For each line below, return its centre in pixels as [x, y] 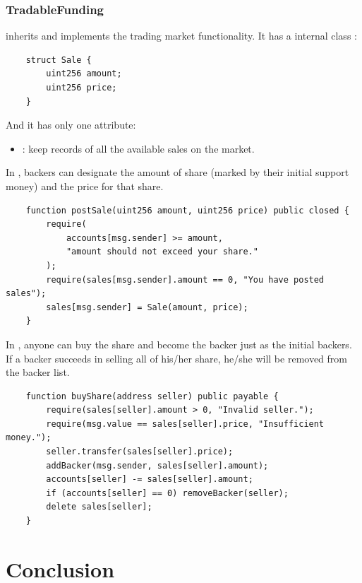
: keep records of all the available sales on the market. [138, 148]
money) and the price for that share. [85, 185]
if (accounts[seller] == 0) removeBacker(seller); [167, 493]
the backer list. [38, 372]
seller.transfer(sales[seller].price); [140, 452]
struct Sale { [59, 60]
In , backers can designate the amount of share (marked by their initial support [177, 172]
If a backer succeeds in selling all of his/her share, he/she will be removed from [176, 358]
